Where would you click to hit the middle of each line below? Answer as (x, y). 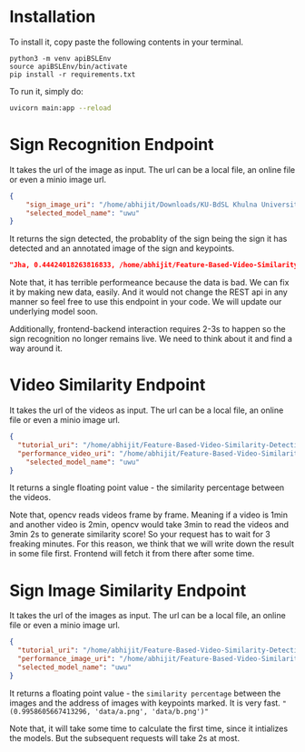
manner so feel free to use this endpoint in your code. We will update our (146, 302)
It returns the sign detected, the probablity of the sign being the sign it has (148, 239)
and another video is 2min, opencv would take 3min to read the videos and (149, 525)
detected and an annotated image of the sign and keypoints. (122, 248)
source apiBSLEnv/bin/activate (69, 66)
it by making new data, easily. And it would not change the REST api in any (148, 292)
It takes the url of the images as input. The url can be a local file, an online (148, 616)
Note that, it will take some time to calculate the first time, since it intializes (149, 728)
